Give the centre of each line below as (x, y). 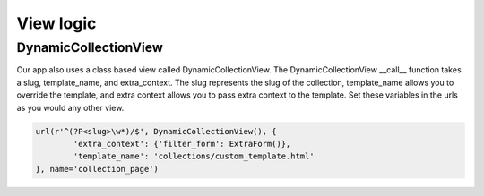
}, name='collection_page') (97, 169)
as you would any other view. (70, 107)
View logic (56, 23)
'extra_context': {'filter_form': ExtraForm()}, (182, 144)
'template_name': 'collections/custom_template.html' (194, 156)
